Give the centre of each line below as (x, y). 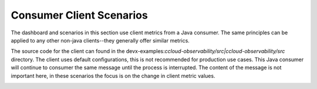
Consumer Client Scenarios (79, 15)
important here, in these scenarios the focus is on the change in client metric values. (113, 76)
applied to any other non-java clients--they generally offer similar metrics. (100, 40)
